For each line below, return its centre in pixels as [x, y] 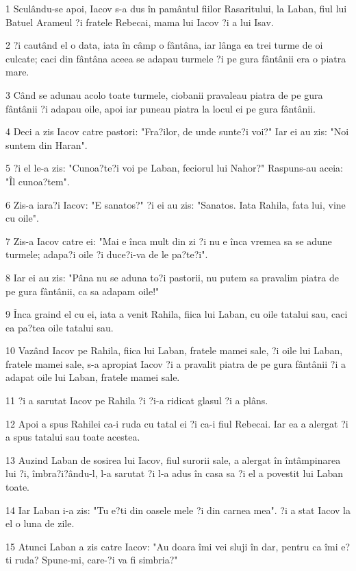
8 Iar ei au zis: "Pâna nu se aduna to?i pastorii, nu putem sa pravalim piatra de [172, 277]
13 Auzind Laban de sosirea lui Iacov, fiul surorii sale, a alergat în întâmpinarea [173, 459]
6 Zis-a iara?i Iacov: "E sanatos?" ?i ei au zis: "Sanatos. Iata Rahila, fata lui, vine [176, 204]
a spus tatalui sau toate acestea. [73, 437]
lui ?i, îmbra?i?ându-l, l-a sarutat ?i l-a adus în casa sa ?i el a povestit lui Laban [174, 473]
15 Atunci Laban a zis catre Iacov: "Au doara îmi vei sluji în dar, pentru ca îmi [172, 546]
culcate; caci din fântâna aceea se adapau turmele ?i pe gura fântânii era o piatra [176, 58]
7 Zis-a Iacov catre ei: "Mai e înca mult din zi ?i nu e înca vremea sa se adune [169, 241]
